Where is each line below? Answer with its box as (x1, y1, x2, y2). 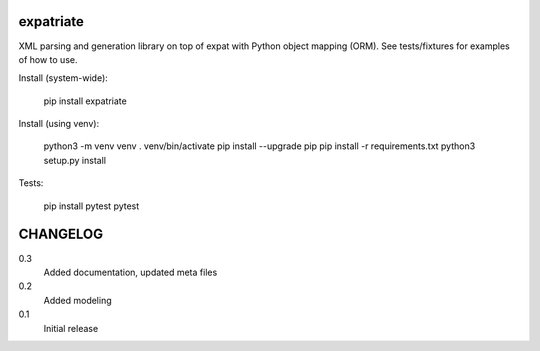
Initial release (43, 322, 99, 334)
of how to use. (18, 53, 78, 65)
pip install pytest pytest (43, 200, 140, 212)
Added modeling (43, 294, 112, 306)
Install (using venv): (18, 118, 100, 130)
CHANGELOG (18, 226, 104, 243)
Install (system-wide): (18, 72, 109, 84)
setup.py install (43, 154, 107, 166)
